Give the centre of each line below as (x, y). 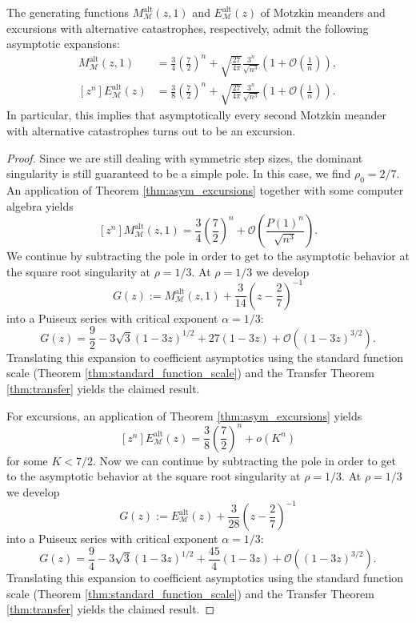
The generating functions (68, 12)
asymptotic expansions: (63, 44)
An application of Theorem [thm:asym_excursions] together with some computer (205, 189)
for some (27, 460)
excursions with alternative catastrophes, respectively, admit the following (188, 28)
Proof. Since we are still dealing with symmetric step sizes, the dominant (185, 157)
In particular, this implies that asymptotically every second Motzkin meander (196, 115)
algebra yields (40, 205)
